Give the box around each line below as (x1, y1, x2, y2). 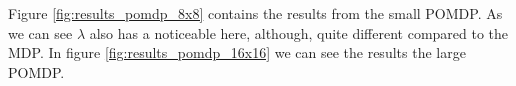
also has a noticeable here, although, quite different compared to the (89, 22, 509, 43)
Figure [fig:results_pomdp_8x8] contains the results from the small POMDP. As (8, 3, 503, 23)
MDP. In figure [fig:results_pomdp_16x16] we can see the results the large (8, 42, 466, 63)
